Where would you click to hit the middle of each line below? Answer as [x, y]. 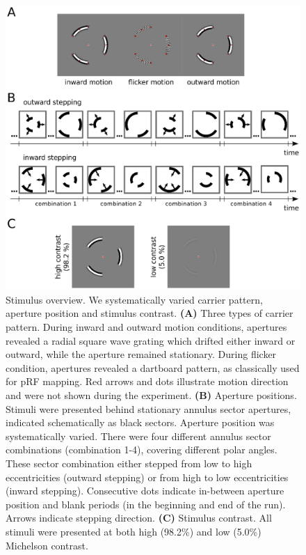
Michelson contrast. [47, 545]
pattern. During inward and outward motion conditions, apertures [146, 327]
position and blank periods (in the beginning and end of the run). [146, 504]
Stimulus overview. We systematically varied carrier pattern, [134, 299]
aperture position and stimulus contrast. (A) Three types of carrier [150, 313]
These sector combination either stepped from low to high [129, 463]
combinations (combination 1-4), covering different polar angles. [142, 450]
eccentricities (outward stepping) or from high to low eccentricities [147, 477]
